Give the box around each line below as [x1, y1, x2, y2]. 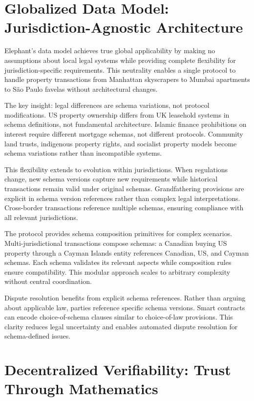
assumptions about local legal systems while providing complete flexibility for [4, 55, 236, 65]
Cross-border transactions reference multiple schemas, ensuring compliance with [4, 202, 244, 213]
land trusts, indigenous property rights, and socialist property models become [4, 138, 237, 148]
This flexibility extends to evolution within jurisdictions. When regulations [4, 164, 228, 174]
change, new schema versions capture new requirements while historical [4, 174, 218, 184]
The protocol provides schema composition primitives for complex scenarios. [4, 228, 233, 239]
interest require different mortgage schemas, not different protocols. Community [4, 129, 243, 139]
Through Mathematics [4, 379, 158, 399]
